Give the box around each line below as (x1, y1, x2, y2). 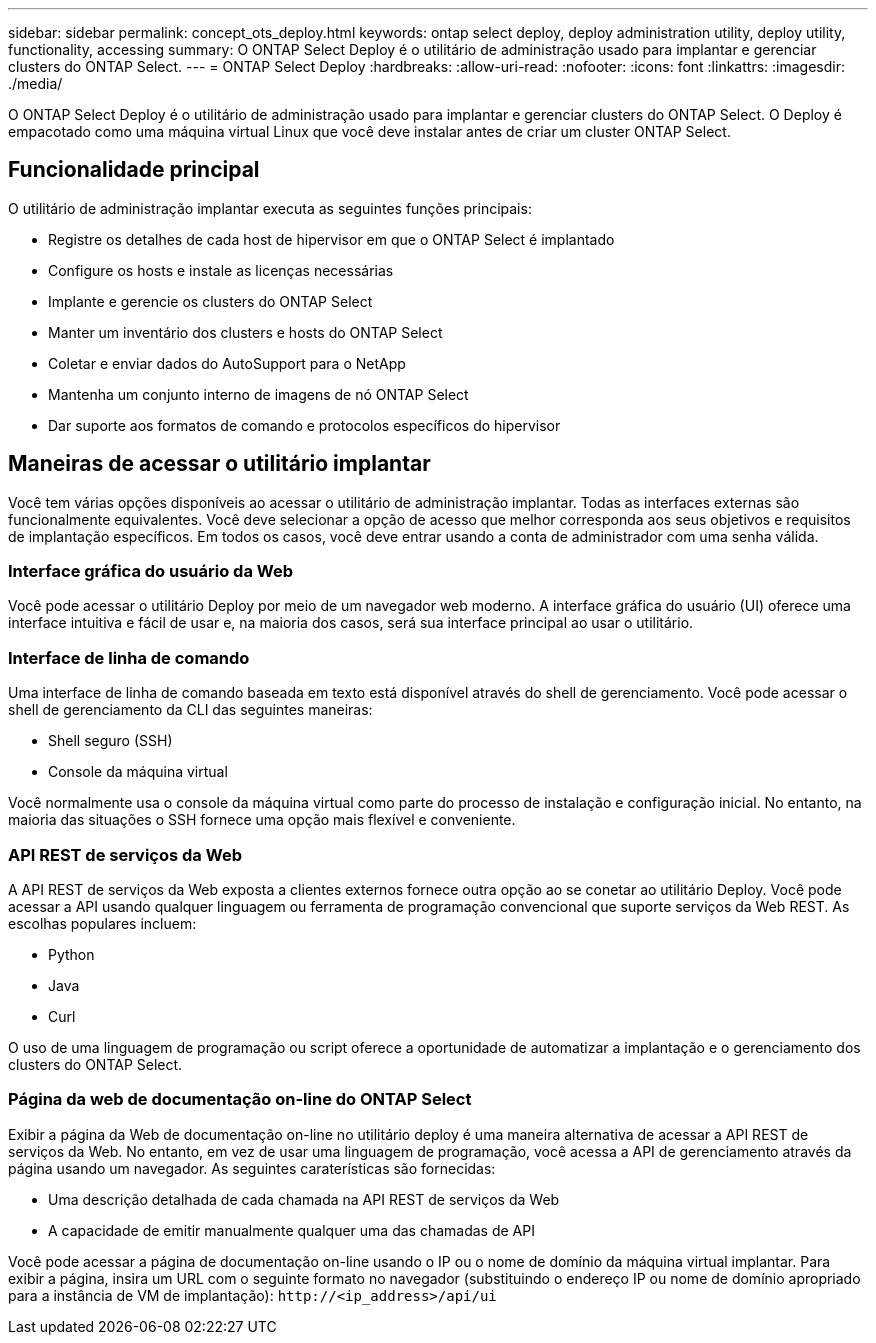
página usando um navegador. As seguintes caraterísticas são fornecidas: (8, 1159, 496, 1177)
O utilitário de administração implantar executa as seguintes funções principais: (8, 199, 532, 217)
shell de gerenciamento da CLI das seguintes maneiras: (8, 701, 373, 719)
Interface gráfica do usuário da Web (8, 561, 294, 582)
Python (48, 945, 95, 963)
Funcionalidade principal (8, 157, 260, 183)
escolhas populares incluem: (8, 914, 197, 932)
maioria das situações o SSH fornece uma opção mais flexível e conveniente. (8, 811, 516, 829)
